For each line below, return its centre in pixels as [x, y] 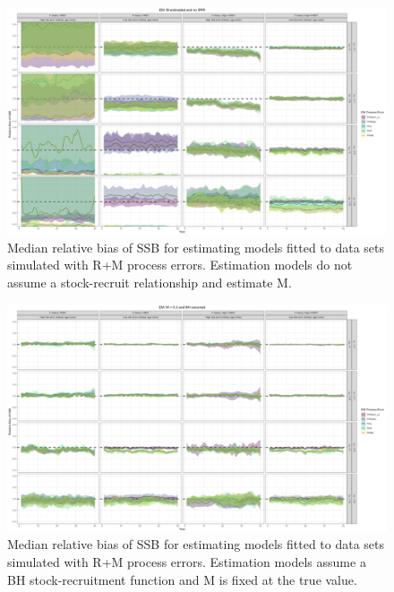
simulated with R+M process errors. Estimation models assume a [187, 562]
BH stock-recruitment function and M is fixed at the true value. [182, 579]
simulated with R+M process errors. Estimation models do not [180, 265]
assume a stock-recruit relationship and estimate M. [150, 283]
